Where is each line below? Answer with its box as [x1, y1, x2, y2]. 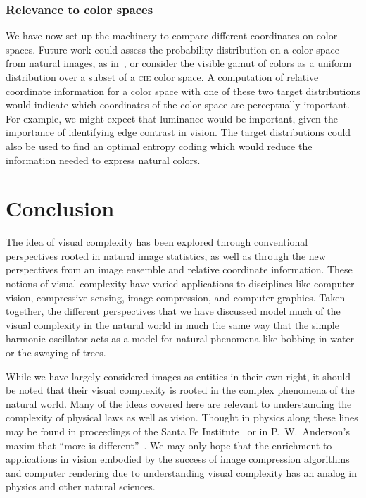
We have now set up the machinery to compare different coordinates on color [6, 28, 338, 43]
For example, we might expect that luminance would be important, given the [6, 111, 338, 125]
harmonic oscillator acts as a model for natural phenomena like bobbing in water [6, 331, 355, 346]
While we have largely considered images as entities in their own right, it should [6, 368, 351, 383]
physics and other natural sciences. [6, 479, 156, 494]
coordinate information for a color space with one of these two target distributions [6, 83, 360, 98]
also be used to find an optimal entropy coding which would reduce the [6, 138, 313, 153]
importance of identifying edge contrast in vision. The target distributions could [6, 125, 351, 139]
